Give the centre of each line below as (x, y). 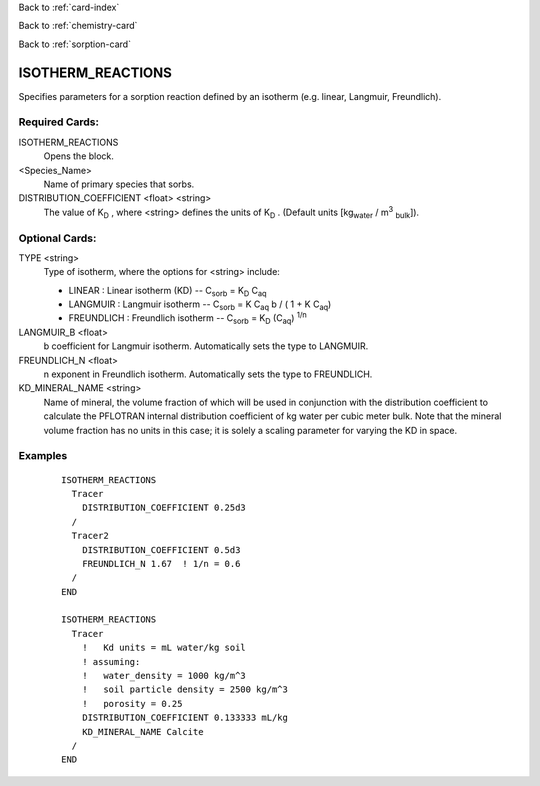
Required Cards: (59, 122)
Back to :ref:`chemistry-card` (78, 26)
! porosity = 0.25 (132, 703)
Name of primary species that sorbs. (119, 184)
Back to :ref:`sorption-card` (75, 44)
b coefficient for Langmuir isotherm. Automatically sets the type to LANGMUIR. (206, 346)
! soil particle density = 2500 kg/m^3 (185, 689)
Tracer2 (90, 536)
